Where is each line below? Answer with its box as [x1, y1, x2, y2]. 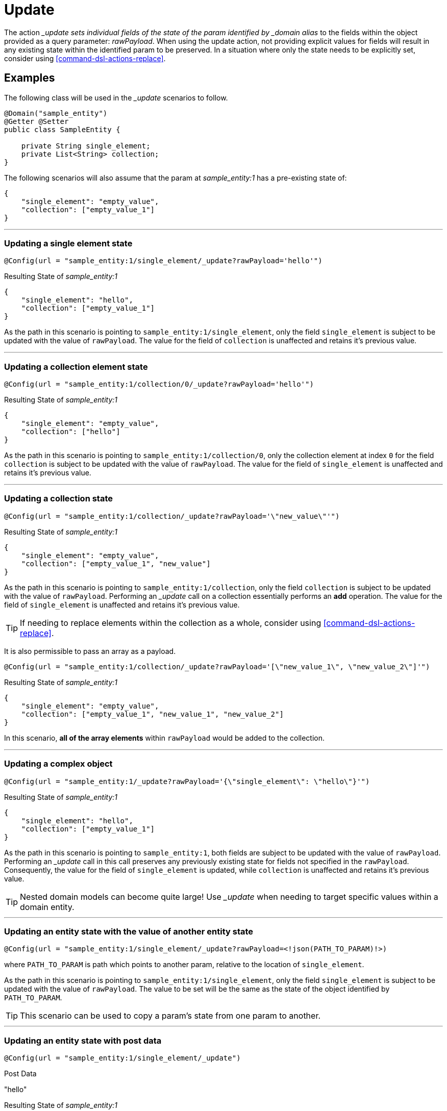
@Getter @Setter [4, 117, 69, 125]
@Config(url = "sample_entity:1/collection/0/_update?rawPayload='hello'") [4, 380, 314, 389]
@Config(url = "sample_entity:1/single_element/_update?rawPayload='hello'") [4, 257, 322, 265]
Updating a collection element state [4, 361, 148, 372]
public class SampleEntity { [4, 125, 120, 134]
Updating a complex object [4, 759, 113, 769]
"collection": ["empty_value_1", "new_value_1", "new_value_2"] [21, 710, 284, 718]
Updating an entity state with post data [4, 1035, 162, 1046]
